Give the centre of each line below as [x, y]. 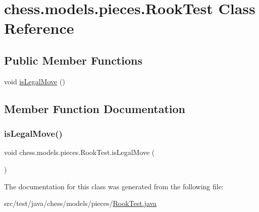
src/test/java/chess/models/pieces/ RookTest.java [81, 203]
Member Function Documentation [95, 108]
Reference [39, 28]
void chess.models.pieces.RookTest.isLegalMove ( [80, 152]
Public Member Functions [73, 60]
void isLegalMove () [35, 81]
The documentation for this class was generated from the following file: [114, 186]
